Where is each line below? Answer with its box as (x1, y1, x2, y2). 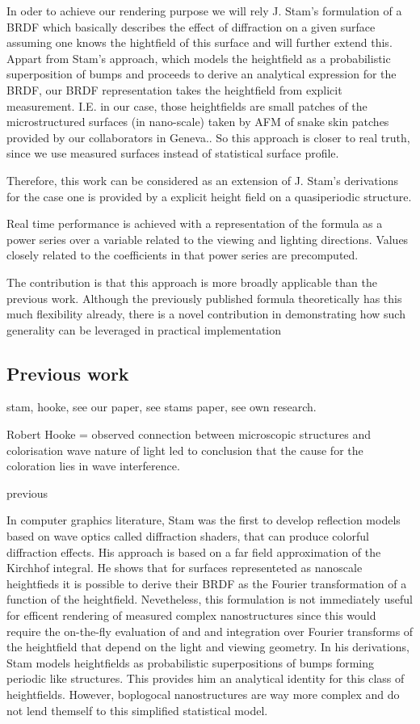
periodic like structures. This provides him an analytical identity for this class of (6, 670, 405, 687)
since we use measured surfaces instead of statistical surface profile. (6, 145, 339, 162)
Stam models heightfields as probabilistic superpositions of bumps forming (6, 654, 374, 671)
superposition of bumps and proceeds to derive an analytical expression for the (6, 65, 397, 82)
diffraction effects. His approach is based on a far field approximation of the (6, 543, 381, 560)
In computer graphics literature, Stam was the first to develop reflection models (6, 511, 401, 528)
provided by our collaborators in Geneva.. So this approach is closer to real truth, (6, 128, 410, 145)
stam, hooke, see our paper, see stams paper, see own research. (6, 398, 317, 415)
